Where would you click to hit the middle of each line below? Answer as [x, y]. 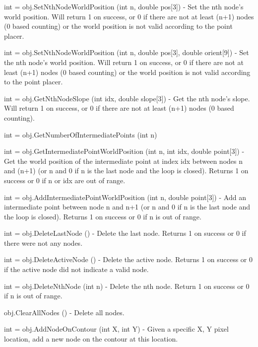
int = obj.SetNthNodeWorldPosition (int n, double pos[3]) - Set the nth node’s [124, 6]
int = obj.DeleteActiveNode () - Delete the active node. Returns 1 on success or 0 [129, 259]
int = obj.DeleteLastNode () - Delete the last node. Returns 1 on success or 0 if [125, 233]
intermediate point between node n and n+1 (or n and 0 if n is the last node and [127, 207]
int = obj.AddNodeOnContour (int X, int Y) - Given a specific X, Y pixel [116, 329]
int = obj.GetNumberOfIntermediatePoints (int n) [81, 134]
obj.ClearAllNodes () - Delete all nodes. [64, 312]
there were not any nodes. [43, 243]
